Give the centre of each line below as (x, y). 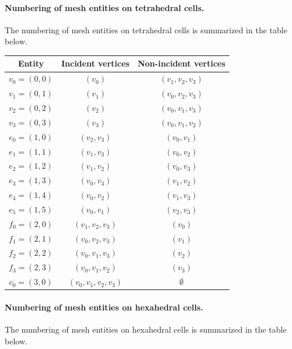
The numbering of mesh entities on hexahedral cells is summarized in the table (146, 329)
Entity (31, 63)
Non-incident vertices (181, 63)
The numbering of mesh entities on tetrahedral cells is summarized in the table (146, 29)
